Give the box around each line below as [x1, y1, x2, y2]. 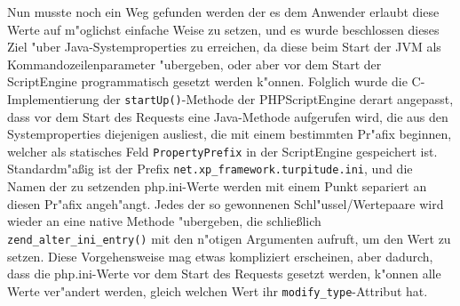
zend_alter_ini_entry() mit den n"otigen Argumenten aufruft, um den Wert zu [7, 229, 451, 247]
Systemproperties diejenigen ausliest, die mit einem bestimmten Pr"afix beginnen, [7, 125, 452, 143]
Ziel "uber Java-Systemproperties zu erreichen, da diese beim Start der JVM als [7, 37, 441, 56]
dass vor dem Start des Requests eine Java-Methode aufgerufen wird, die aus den [7, 107, 448, 125]
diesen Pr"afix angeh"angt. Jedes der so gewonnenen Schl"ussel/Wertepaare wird [7, 194, 444, 213]
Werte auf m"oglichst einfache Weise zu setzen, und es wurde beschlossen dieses [7, 20, 440, 38]
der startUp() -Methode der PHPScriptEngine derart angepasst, [103, 89, 454, 108]
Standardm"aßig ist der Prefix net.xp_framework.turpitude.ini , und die [7, 159, 413, 178]
